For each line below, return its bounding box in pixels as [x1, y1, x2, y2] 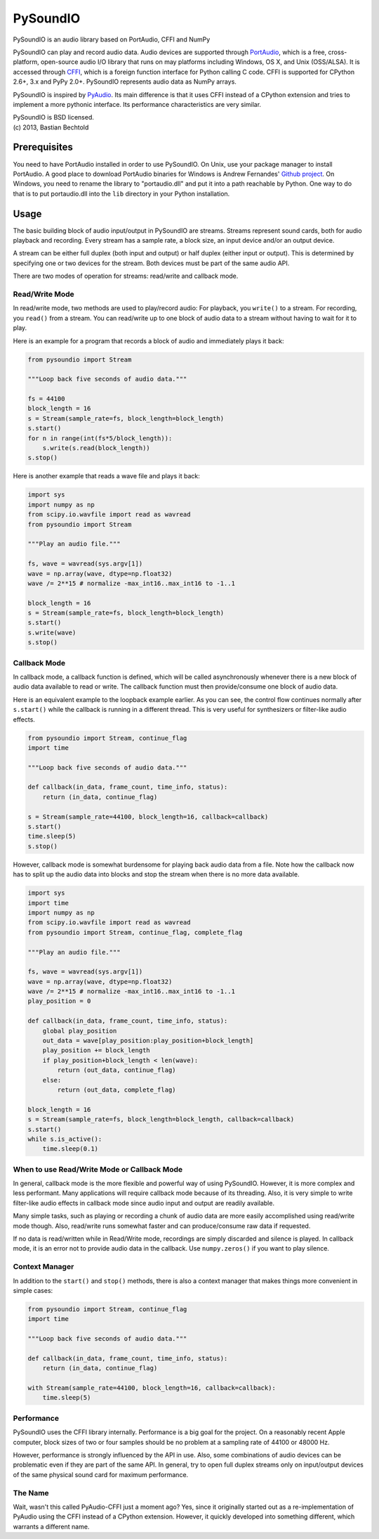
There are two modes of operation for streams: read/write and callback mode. [13, 272, 239, 281]
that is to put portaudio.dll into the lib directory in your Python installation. [13, 189, 230, 198]
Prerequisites [13, 141, 73, 153]
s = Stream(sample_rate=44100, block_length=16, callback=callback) [27, 812, 269, 821]
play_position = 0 [27, 997, 91, 1005]
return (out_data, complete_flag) [57, 1086, 176, 1094]
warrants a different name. [13, 1522, 90, 1531]
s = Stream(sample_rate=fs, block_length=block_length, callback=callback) [27, 1116, 295, 1123]
